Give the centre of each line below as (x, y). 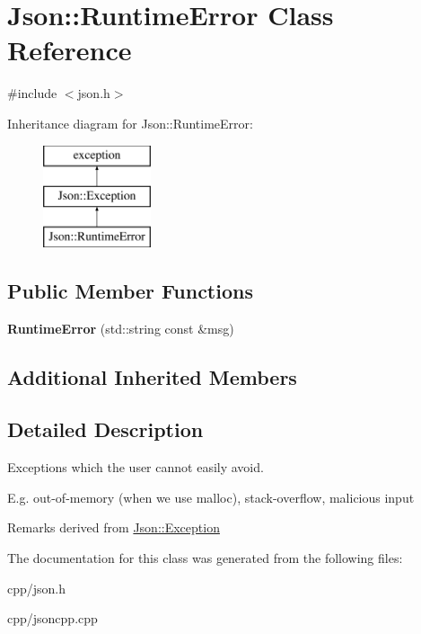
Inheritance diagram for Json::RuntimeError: (130, 123)
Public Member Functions (130, 290)
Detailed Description (105, 429)
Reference (70, 50)
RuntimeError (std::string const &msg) (121, 328)
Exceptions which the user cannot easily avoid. (136, 467)
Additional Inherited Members (152, 376)
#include (32, 93)
